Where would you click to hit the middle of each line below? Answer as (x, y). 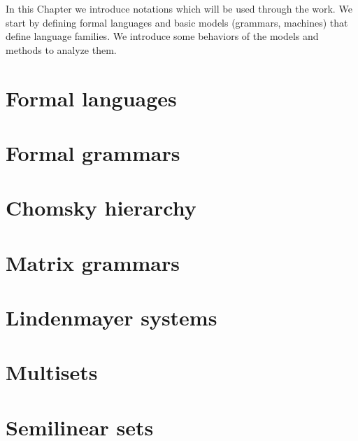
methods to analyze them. (61, 49)
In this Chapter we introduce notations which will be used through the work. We (179, 8)
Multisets (52, 372)
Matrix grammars (93, 262)
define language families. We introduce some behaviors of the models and (162, 36)
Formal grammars (93, 152)
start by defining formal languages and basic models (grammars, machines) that (177, 22)
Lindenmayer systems (112, 317)
